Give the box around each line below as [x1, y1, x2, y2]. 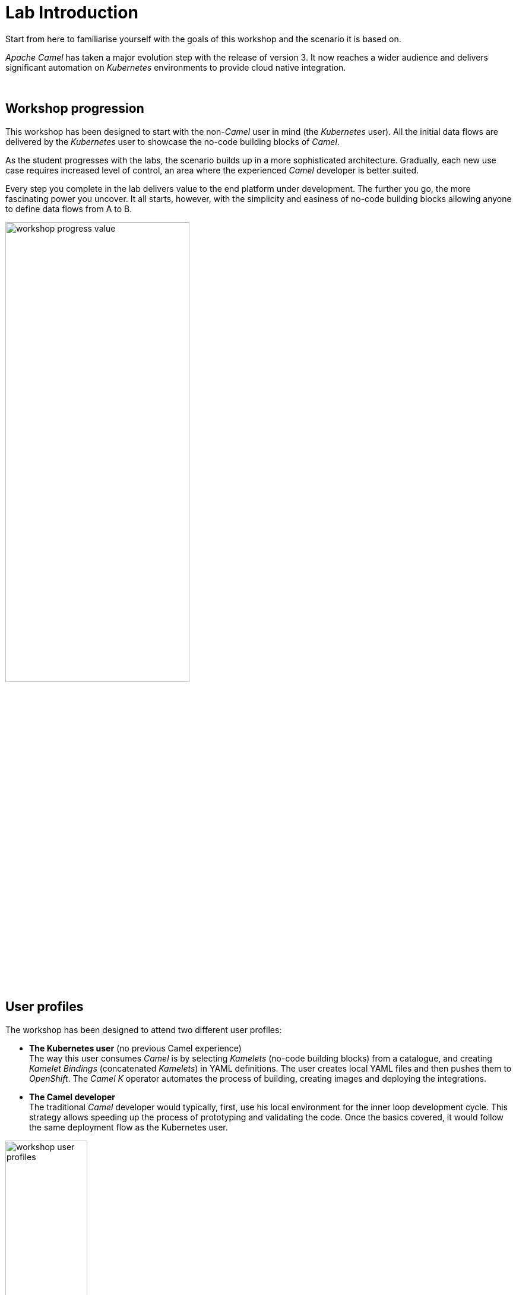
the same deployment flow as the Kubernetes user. [29, 1122, 228, 1132]
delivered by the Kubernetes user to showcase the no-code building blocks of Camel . [5, 136, 340, 147]
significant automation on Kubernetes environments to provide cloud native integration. [5, 62, 346, 72]
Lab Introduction [5, 2, 138, 23]
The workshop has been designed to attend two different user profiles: [5, 1024, 282, 1035]
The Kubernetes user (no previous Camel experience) [29, 1043, 242, 1053]
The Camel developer [29, 1091, 116, 1102]
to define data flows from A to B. [5, 203, 132, 214]
